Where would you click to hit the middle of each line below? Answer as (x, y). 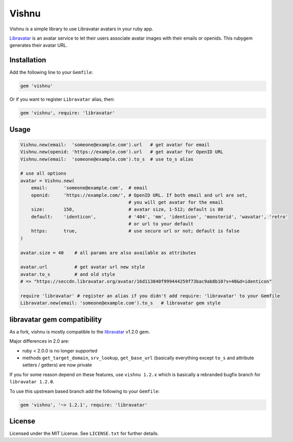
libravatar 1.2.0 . (32, 382)
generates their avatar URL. (38, 45)
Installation (28, 60)
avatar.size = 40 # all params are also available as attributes (108, 253)
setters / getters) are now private (57, 365)
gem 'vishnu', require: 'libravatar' (68, 113)
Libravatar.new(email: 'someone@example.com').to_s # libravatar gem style (120, 303)
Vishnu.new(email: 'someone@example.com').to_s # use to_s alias (107, 159)
